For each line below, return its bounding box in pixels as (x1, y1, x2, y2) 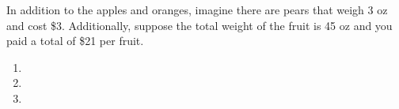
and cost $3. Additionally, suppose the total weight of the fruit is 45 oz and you (6, 17, 393, 33)
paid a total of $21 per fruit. (6, 32, 144, 49)
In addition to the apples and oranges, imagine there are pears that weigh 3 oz (6, 2, 388, 17)
